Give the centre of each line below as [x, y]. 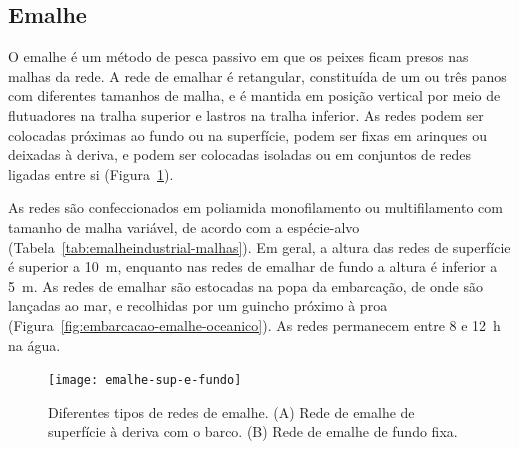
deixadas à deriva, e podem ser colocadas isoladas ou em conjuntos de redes [239, 154]
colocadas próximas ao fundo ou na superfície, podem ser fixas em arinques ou [247, 134]
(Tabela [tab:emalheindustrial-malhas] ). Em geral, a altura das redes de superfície [259, 246]
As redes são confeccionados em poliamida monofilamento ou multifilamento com [255, 207]
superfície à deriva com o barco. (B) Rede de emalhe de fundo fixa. [253, 431]
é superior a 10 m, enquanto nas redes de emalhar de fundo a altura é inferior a [253, 266]
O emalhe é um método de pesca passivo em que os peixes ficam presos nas [238, 56]
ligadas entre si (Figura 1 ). [91, 173]
